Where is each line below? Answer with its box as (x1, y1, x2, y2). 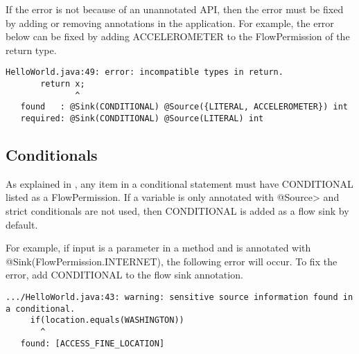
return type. (6, 42, 57, 57)
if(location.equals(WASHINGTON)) (30, 315, 184, 326)
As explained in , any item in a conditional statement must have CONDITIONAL (6, 176, 353, 191)
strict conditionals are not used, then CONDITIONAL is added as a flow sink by (6, 204, 349, 218)
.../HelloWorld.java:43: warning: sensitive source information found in (6, 292, 353, 303)
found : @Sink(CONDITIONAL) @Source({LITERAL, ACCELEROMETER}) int (20, 102, 348, 112)
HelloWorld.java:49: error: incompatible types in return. (6, 67, 283, 78)
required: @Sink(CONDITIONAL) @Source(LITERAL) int (20, 114, 264, 123)
